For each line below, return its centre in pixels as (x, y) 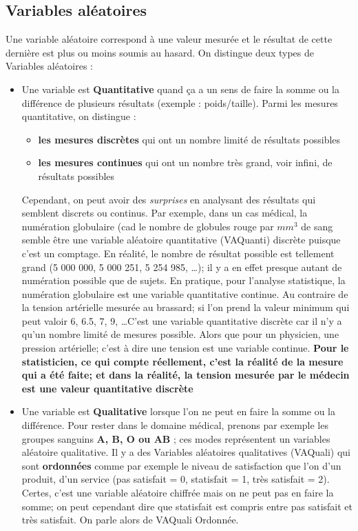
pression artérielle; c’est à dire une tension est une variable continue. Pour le (185, 348)
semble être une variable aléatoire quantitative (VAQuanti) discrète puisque (181, 240)
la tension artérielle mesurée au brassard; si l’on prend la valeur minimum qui (186, 307)
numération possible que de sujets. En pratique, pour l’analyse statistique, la (183, 280)
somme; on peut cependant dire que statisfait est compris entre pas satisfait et (187, 506)
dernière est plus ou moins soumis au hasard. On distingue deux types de (160, 52)
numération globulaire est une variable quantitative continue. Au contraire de (185, 293)
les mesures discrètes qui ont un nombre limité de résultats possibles (189, 139)
